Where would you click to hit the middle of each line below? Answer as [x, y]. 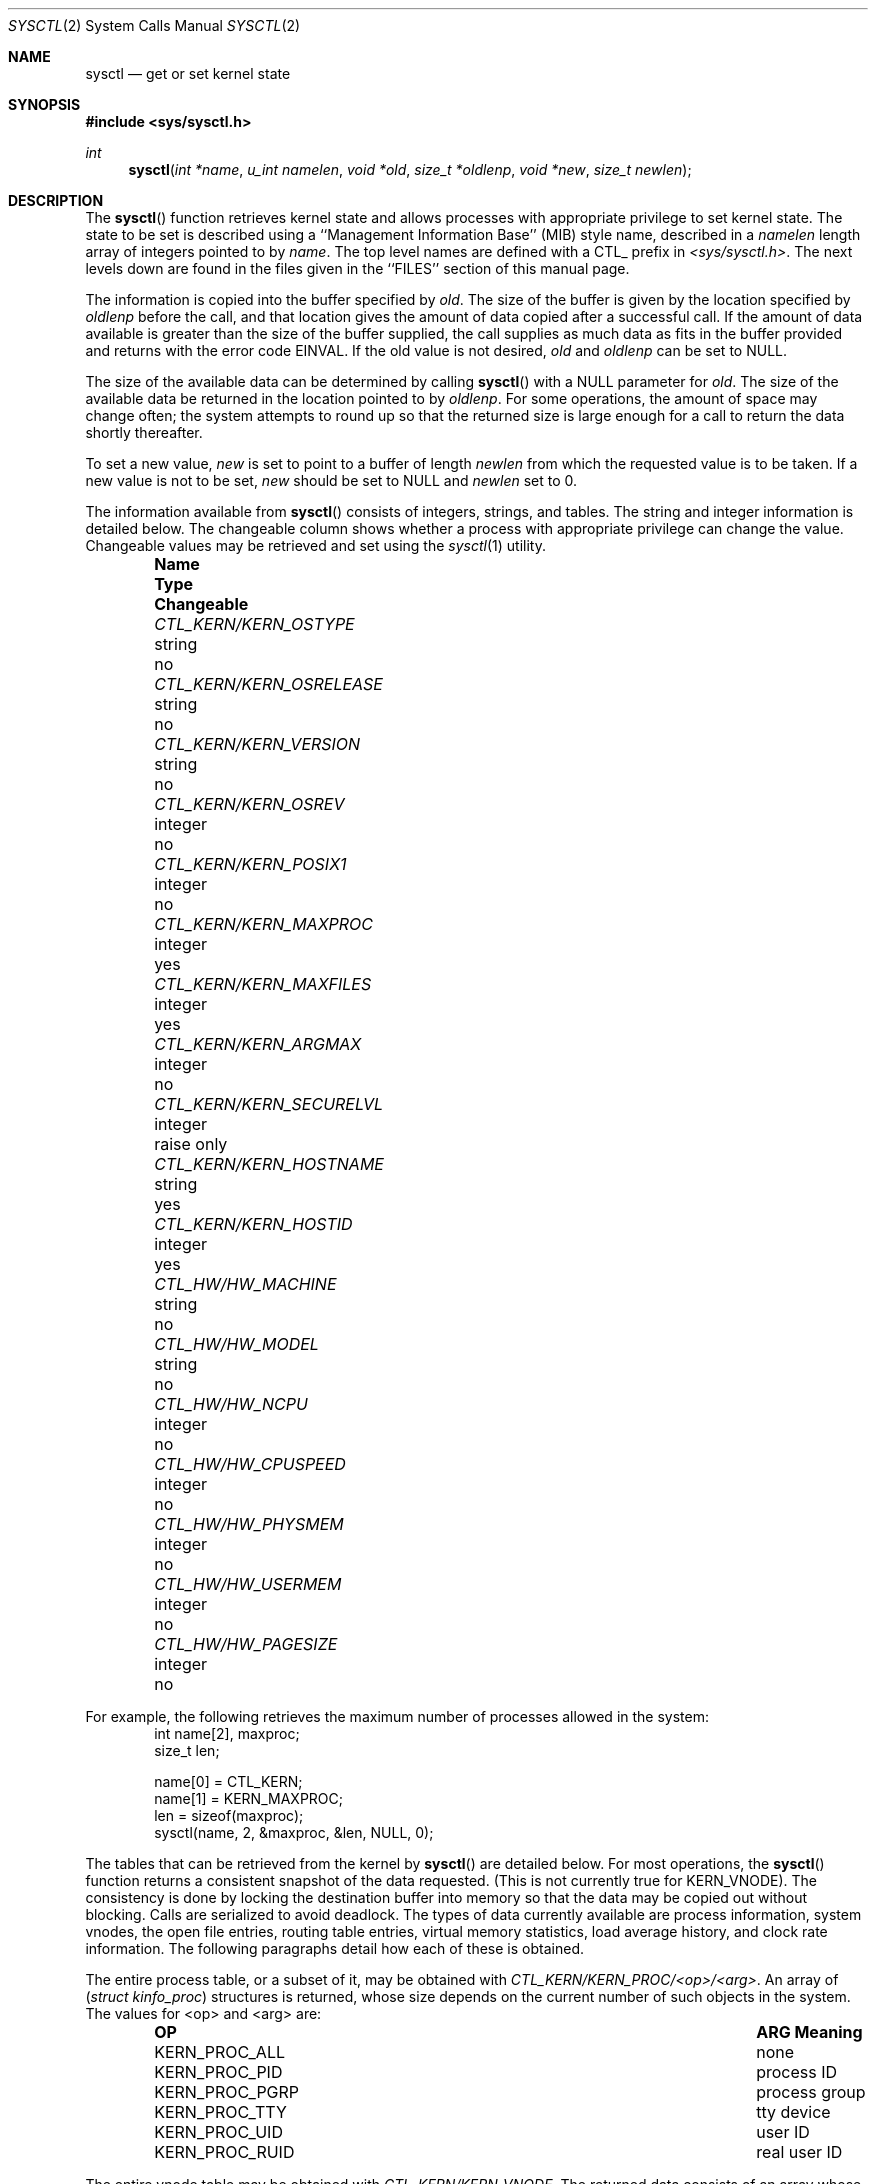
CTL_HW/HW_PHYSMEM [249, 1524]
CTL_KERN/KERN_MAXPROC [263, 924]
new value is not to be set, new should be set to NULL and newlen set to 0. [331, 480]
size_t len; [187, 1750]
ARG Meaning [809, 2032]
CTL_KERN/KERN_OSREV [249, 804]
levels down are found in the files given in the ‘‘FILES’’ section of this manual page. [357, 268]
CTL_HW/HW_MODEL [236, 1344]
